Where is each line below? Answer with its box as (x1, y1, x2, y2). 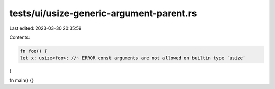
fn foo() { (20, 48, 47, 54)
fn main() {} (9, 77, 34, 83)
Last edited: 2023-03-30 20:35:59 (9, 25, 82, 31)
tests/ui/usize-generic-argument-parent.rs (9, 8, 197, 19)
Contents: (9, 34, 30, 40)
